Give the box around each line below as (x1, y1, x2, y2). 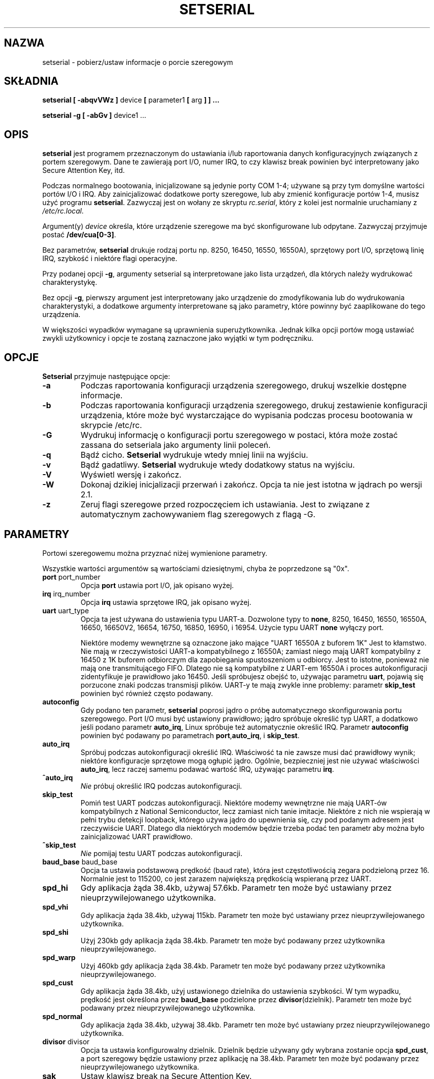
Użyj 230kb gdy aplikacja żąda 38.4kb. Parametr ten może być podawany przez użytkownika (80, 936, 385, 945)
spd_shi (42, 927, 69, 936)
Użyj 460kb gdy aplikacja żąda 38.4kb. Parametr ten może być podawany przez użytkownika (80, 961, 385, 970)
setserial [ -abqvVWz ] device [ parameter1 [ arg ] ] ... (42, 96, 219, 105)
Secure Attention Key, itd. (42, 166, 125, 175)
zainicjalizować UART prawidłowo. (80, 832, 193, 841)
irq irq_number (42, 589, 90, 598)
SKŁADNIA (4, 75, 58, 88)
